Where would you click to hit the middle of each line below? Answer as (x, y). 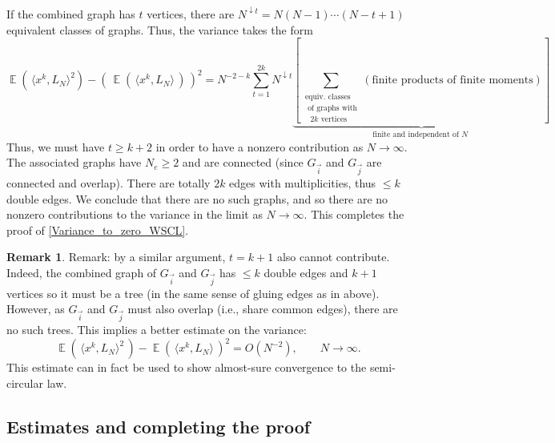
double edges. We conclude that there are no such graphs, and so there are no (197, 198)
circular (25, 383)
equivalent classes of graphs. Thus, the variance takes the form (160, 29)
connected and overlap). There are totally (109, 182)
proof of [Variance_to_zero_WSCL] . (98, 230)
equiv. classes (328, 97)
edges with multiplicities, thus (303, 182)
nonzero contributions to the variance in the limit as (135, 214)
